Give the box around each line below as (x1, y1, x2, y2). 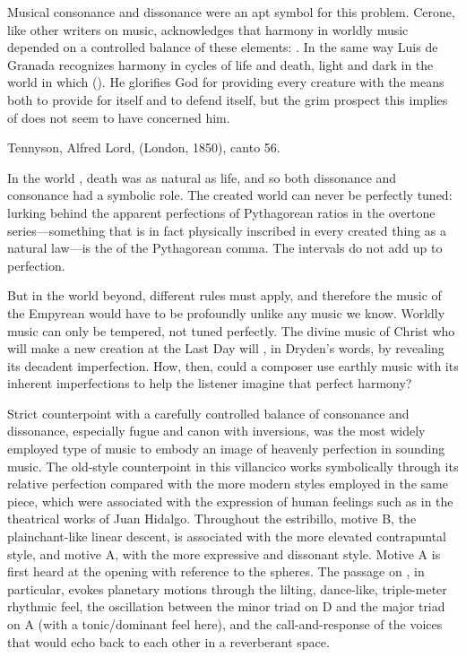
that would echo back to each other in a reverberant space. (7, 632, 330, 651)
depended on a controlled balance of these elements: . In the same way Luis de (7, 38, 438, 56)
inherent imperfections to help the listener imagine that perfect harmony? (7, 374, 412, 393)
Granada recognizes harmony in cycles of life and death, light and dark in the (7, 55, 434, 73)
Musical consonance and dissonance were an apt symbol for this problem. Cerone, (7, 3, 455, 21)
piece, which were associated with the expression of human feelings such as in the (7, 491, 453, 510)
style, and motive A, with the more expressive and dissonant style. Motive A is (7, 544, 441, 563)
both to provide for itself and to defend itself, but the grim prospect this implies (7, 90, 448, 108)
